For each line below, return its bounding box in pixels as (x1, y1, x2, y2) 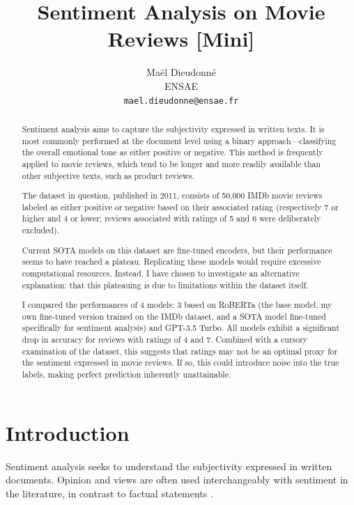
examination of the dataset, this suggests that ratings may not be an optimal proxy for (22, 345, 338, 357)
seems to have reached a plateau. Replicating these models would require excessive (22, 256, 321, 267)
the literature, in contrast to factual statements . (6, 485, 213, 500)
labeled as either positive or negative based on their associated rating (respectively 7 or (22, 201, 339, 212)
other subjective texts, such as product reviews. (22, 169, 194, 181)
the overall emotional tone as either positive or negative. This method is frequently (22, 146, 323, 158)
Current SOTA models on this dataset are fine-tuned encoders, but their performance (22, 244, 332, 256)
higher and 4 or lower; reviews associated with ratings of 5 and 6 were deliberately (22, 212, 321, 224)
